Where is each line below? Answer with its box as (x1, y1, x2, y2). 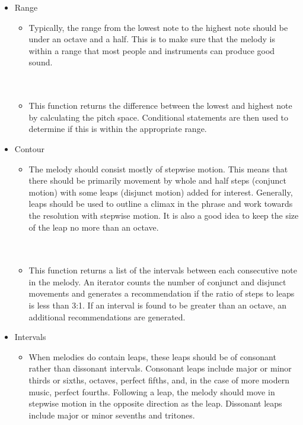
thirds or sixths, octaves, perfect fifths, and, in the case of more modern (28, 374, 289, 386)
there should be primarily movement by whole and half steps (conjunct (28, 174, 286, 187)
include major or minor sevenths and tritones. (28, 408, 195, 421)
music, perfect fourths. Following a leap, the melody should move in (28, 385, 275, 398)
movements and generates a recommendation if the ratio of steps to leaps (28, 287, 295, 300)
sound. (28, 56, 53, 68)
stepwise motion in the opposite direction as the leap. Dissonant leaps (28, 397, 282, 410)
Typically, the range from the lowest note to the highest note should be (28, 21, 288, 33)
